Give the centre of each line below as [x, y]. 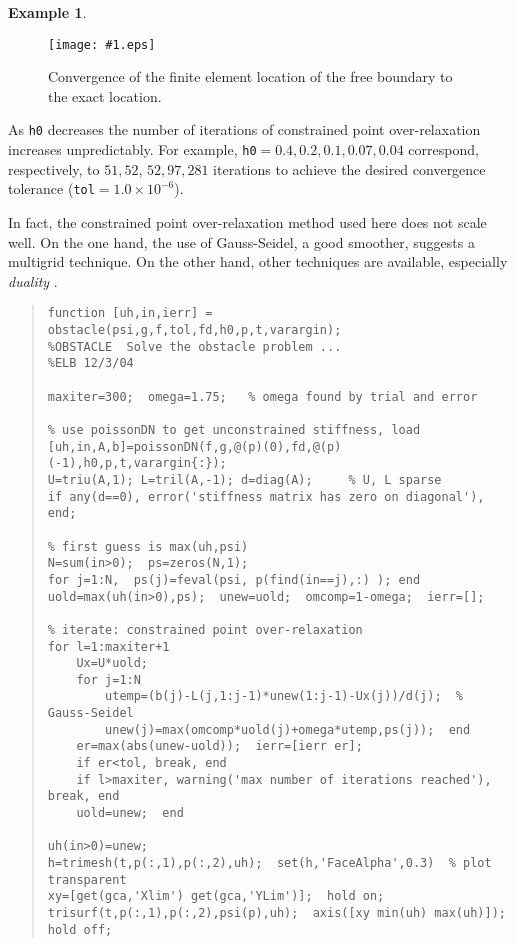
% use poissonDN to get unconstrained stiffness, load [234, 429]
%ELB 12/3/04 [90, 363]
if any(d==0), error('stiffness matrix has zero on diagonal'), [266, 496]
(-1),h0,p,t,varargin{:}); [137, 463]
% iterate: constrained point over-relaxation [205, 629]
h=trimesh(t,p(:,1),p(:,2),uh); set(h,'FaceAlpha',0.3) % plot [269, 863]
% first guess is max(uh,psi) [148, 546]
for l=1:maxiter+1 [108, 646]
